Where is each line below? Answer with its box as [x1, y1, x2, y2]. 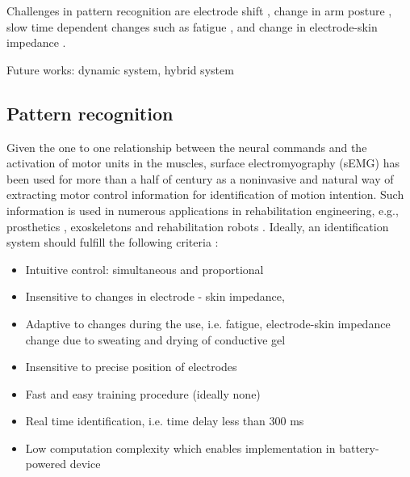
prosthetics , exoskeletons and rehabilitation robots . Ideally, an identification [6, 217, 389, 234]
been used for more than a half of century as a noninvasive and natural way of [6, 170, 394, 187]
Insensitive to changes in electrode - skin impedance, [25, 288, 285, 305]
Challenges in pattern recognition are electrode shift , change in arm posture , [6, 2, 392, 19]
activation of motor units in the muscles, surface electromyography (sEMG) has [6, 154, 400, 171]
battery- [339, 439, 379, 456]
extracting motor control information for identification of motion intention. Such [6, 186, 404, 203]
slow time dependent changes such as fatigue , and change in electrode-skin [6, 18, 378, 35]
